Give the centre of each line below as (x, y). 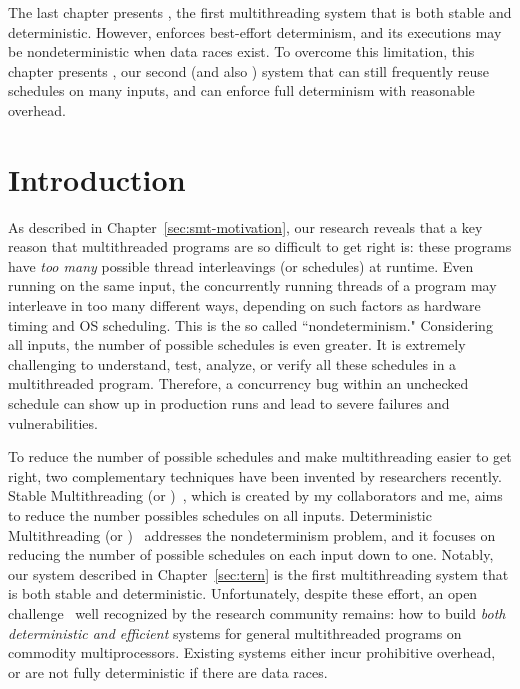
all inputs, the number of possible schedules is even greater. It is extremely (237, 344)
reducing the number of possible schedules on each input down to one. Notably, (251, 554)
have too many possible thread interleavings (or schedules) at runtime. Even (241, 265)
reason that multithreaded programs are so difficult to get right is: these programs (260, 246)
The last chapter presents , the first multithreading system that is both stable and (260, 12)
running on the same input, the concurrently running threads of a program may (252, 285)
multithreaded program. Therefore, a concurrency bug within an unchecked (238, 383)
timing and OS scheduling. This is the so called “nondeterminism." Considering (250, 324)
